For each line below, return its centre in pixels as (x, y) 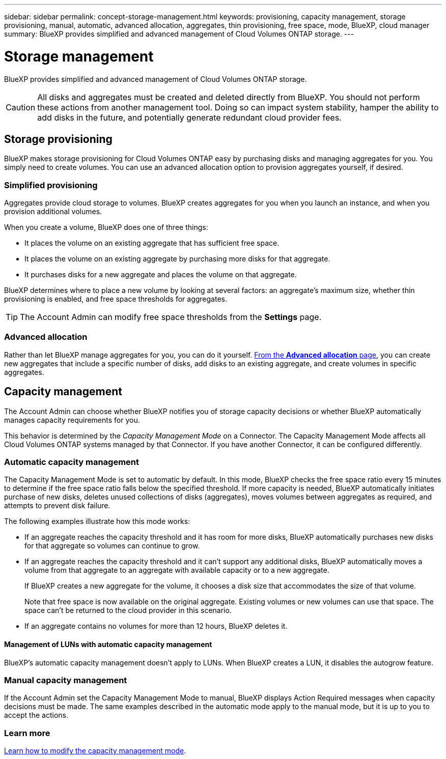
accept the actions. (36, 715)
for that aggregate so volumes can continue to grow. (112, 546)
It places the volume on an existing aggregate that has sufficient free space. (152, 243)
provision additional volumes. (53, 212)
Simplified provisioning (51, 185)
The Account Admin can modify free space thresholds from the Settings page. (171, 317)
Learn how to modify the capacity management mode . (95, 751)
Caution (21, 107)
